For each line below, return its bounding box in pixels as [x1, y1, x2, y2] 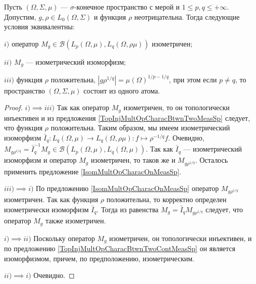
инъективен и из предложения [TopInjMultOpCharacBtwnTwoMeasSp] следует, [4, 112, 250, 123]
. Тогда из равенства [96, 204, 159, 215]
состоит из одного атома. [83, 85, 160, 96]
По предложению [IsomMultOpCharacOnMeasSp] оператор [36, 183, 219, 194]
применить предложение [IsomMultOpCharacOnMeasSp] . [4, 166, 182, 176]
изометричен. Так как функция [4, 194, 98, 205]
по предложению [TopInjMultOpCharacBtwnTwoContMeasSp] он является [4, 243, 235, 254]
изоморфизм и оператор [4, 155, 77, 165]
